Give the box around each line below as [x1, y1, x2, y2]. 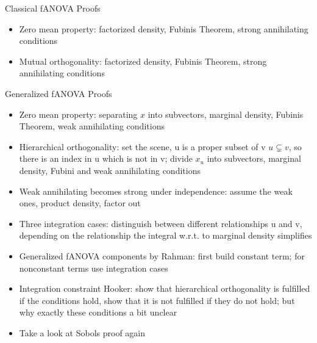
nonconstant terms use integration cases [19, 261, 168, 274]
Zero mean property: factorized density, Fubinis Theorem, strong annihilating [19, 22, 308, 35]
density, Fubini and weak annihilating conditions [19, 164, 201, 176]
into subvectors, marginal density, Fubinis [148, 107, 304, 120]
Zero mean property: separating [19, 107, 138, 120]
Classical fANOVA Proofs [5, 2, 101, 14]
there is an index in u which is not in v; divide [19, 152, 193, 165]
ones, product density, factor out [19, 197, 141, 209]
